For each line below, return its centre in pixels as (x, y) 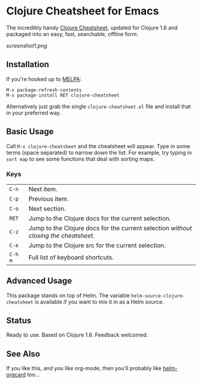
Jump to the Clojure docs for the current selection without (110, 228)
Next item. (43, 189)
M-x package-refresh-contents (44, 90)
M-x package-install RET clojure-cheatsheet (63, 95)
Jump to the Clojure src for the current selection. (97, 245)
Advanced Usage (39, 281)
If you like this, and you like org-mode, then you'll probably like (84, 368)
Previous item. (49, 199)
